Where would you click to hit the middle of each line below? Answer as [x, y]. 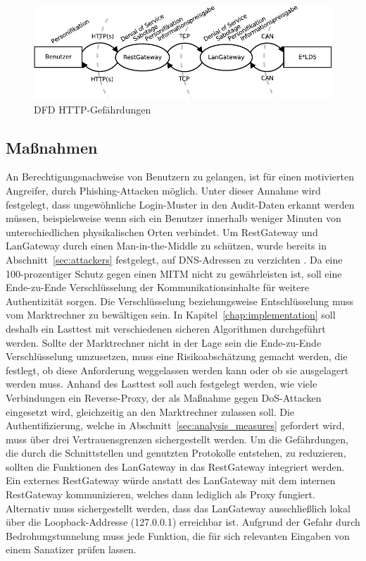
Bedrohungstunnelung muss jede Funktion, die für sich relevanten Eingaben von [178, 535]
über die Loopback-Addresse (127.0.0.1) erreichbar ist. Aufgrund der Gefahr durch [183, 522]
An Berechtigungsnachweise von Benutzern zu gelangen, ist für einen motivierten [180, 177]
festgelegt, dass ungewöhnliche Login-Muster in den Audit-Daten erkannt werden [180, 204]
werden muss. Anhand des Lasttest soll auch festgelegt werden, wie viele [162, 384]
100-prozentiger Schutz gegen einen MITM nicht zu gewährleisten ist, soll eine [174, 273]
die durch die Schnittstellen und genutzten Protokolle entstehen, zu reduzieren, [176, 453]
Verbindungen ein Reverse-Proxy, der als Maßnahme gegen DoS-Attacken [164, 397]
